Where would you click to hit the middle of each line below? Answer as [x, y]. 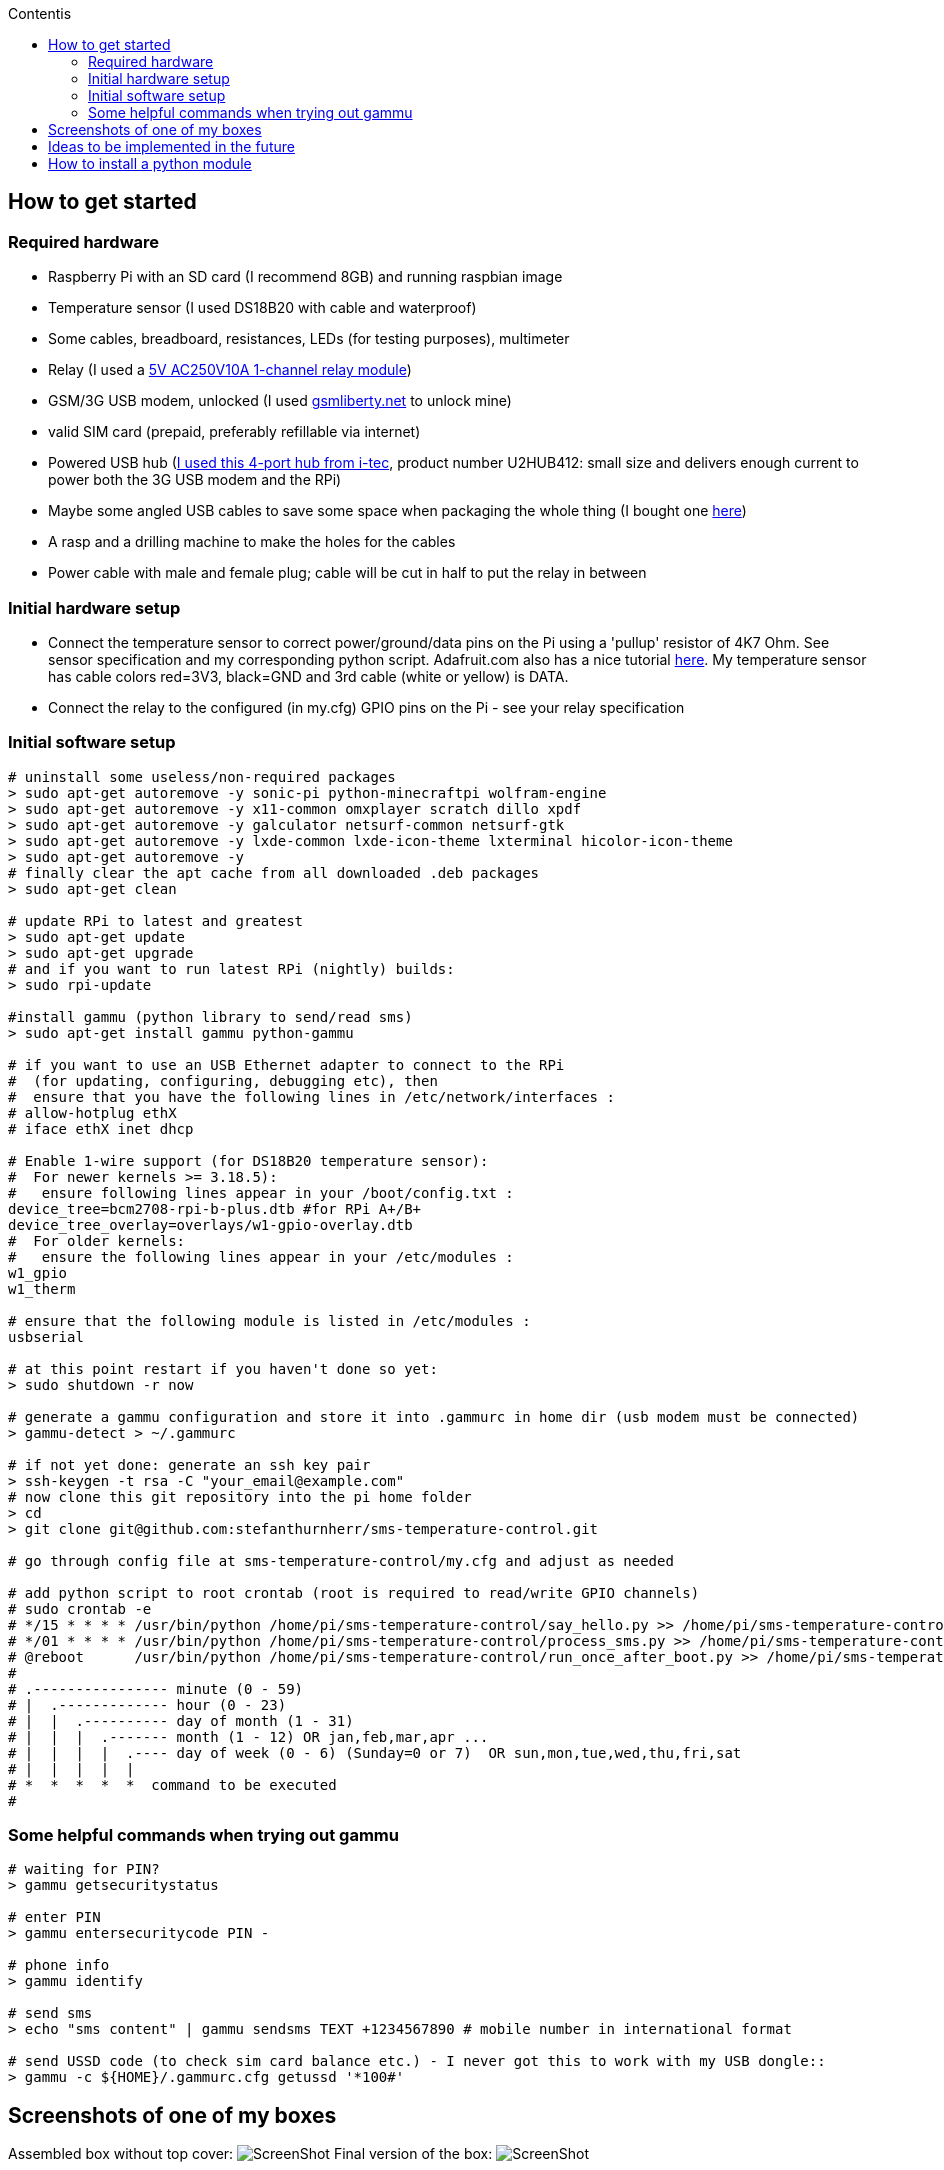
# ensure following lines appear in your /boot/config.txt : [261, 1192]
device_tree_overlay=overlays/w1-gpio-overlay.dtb [210, 1224]
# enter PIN [54, 1917]
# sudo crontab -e [80, 1608]
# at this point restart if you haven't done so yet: [223, 1368]
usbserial [46, 1336]
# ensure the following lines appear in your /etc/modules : [261, 1256]
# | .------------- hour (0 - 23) [147, 1704]
